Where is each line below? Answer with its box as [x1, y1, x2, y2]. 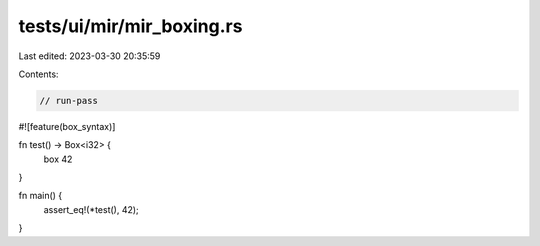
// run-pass [39, 95, 99, 106]
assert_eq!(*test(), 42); [43, 203, 139, 215]
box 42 [43, 153, 73, 165]
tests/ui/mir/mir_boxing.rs [18, 15, 243, 37]
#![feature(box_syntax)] [18, 120, 116, 132]
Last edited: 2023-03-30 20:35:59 [18, 50, 161, 62]
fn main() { [18, 190, 63, 202]
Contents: [18, 68, 59, 80]
